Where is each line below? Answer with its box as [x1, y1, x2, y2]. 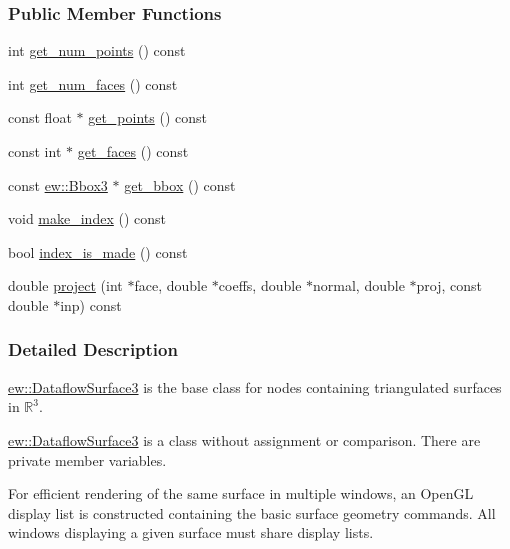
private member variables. [8, 449, 167, 470]
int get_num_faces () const [8, 73, 178, 94]
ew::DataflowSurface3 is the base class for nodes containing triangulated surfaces [8, 376, 502, 397]
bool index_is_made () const [8, 241, 188, 262]
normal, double [313, 275, 405, 296]
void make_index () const [8, 208, 166, 229]
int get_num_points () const [8, 40, 186, 61]
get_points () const [88, 107, 207, 128]
